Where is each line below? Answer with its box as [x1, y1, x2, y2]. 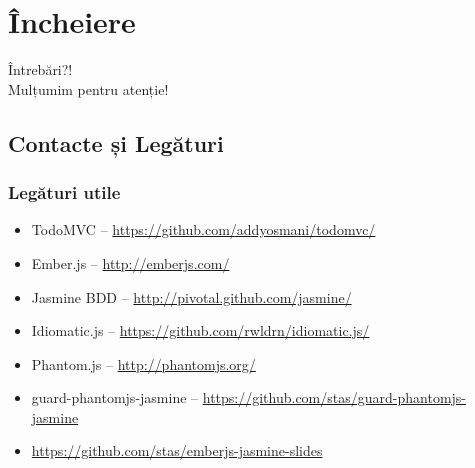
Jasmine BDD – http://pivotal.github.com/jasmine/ [31, 286, 352, 307]
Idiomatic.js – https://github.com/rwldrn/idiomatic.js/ [31, 320, 370, 341]
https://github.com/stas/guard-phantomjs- [202, 387, 467, 408]
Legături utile [8, 180, 121, 205]
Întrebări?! [8, 59, 73, 80]
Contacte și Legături [8, 127, 224, 158]
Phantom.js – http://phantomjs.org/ [31, 353, 256, 374]
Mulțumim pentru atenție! [8, 78, 169, 99]
